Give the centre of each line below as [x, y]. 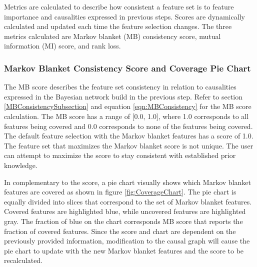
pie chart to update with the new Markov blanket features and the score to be [124, 250]
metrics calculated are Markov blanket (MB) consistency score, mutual [112, 36]
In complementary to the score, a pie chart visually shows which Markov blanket [127, 182]
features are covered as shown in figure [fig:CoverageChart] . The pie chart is [120, 192]
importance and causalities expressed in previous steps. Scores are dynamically [124, 16]
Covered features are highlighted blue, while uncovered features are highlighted [125, 211]
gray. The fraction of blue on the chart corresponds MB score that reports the [123, 221]
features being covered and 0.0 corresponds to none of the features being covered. [128, 126]
